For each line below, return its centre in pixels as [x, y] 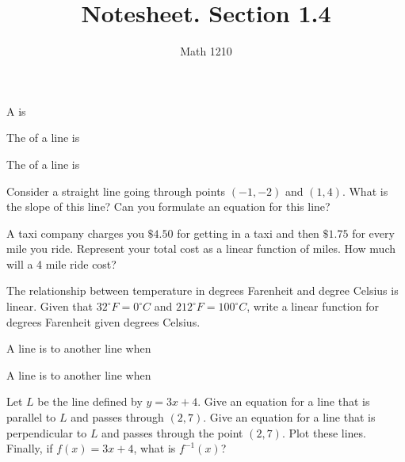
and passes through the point [172, 432]
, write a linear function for [313, 306]
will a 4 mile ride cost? [61, 263]
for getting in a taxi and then [248, 233]
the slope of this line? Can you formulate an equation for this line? [168, 206]
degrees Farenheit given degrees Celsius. [103, 321]
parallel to [31, 417]
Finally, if [30, 448]
